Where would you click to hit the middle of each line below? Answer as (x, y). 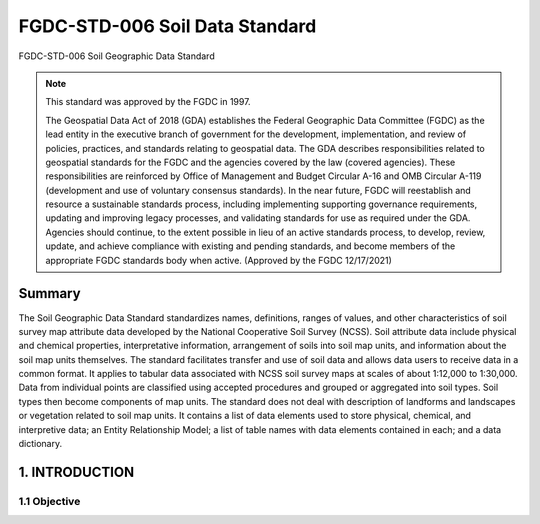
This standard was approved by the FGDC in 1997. (148, 102)
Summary (49, 293)
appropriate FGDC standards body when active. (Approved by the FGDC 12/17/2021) (218, 260)
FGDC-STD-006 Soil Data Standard (167, 26)
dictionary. (40, 444)
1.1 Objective (49, 501)
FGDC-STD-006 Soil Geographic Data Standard (116, 56)
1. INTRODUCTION (76, 471)
